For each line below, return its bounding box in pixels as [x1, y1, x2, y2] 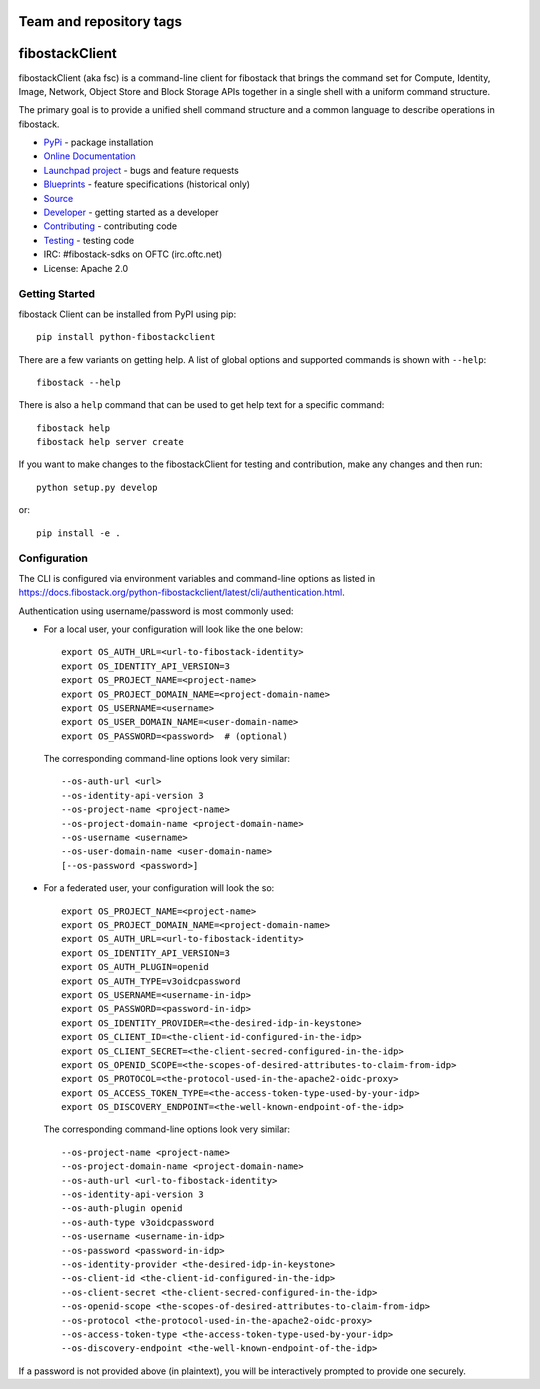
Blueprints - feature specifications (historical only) [43, 178, 250, 190]
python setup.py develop [36, 481, 158, 493]
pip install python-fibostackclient [36, 331, 216, 343]
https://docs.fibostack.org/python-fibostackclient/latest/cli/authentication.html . [18, 586, 345, 599]
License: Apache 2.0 [43, 262, 129, 274]
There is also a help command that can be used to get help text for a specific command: [18, 399, 385, 411]
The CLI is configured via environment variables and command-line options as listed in [18, 572, 375, 584]
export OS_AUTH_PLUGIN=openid [61, 961, 210, 973]
